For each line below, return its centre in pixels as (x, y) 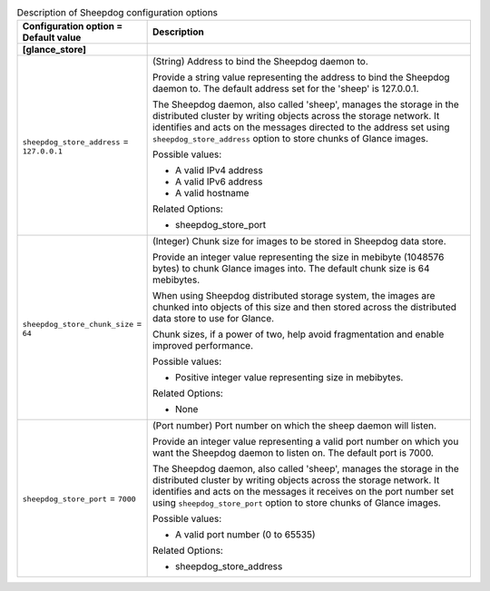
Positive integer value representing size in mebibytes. (289, 378)
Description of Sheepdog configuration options (117, 13)
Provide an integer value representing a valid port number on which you (305, 442)
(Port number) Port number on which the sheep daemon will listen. (294, 426)
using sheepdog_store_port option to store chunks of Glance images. (297, 503)
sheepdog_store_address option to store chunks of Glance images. (290, 139)
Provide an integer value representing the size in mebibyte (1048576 (298, 257)
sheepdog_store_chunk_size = (82, 323)
